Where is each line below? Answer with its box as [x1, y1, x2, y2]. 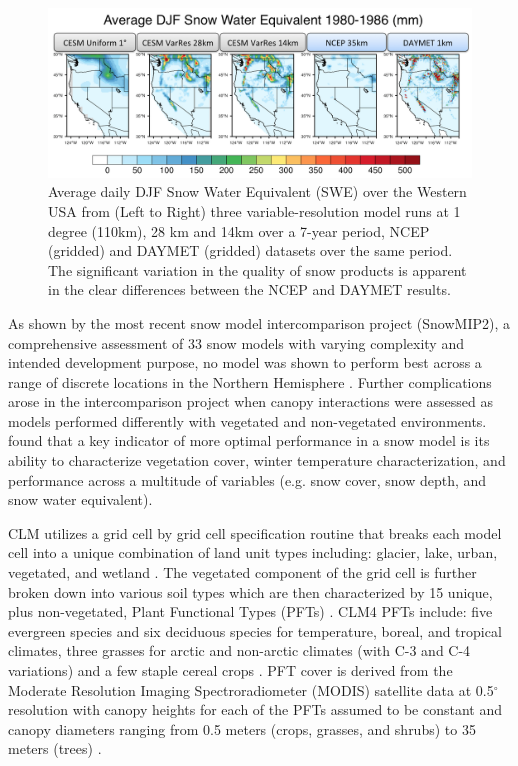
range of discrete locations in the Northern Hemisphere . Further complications [8, 371, 492, 392]
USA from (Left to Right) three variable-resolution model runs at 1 [48, 200, 461, 221]
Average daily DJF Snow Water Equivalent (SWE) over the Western [48, 181, 467, 202]
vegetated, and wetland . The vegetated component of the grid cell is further [8, 562, 477, 583]
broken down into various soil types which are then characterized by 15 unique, [8, 581, 493, 602]
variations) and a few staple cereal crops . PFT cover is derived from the [8, 660, 453, 681]
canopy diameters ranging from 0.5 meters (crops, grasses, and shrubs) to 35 [8, 718, 476, 739]
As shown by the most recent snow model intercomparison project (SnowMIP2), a [8, 312, 510, 333]
